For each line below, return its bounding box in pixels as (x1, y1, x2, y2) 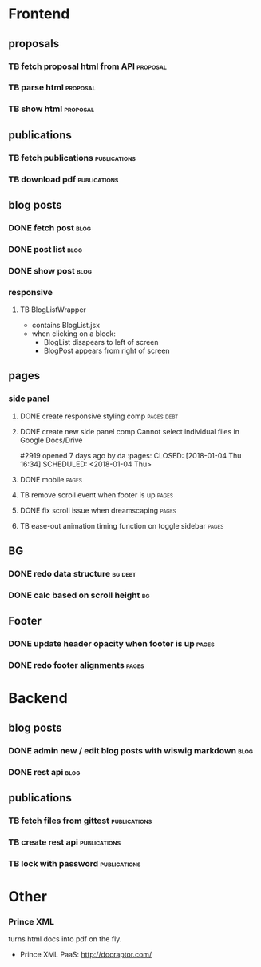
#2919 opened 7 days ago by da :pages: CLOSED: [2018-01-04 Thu (19, 450, 242, 460)
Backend (8, 689, 68, 708)
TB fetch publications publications (8, 152, 136, 163)
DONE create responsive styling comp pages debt (19, 411, 179, 421)
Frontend (8, 5, 70, 23)
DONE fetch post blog (8, 222, 92, 233)
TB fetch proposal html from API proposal (8, 61, 168, 72)
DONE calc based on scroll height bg (8, 589, 150, 601)
